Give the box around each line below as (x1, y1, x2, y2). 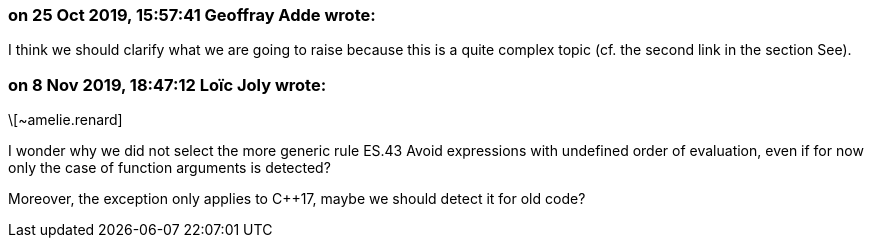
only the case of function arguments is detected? (8, 159, 331, 177)
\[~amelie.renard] (8, 111, 123, 129)
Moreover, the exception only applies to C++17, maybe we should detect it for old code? (8, 190, 586, 208)
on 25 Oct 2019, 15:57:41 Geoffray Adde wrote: (8, 5, 376, 25)
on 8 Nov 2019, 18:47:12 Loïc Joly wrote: (8, 74, 327, 95)
